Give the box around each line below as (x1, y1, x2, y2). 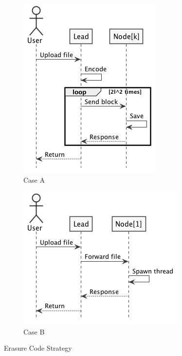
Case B (23, 326, 45, 336)
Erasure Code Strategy (4, 343, 72, 353)
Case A (23, 174, 45, 185)
